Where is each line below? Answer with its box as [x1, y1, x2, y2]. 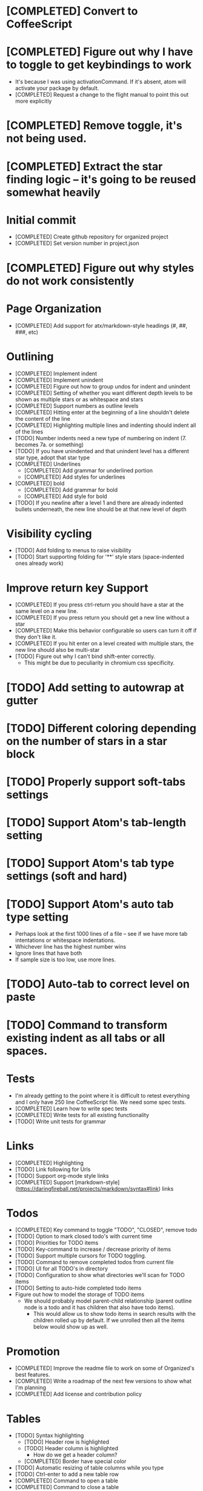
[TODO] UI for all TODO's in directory [15, 1265, 108, 1272]
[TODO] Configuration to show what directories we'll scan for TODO [15, 1271, 185, 1279]
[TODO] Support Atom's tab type [6, 856, 175, 870]
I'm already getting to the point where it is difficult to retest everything [15, 1091, 190, 1099]
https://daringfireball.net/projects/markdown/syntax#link [17, 1185, 159, 1192]
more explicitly [15, 97, 52, 105]
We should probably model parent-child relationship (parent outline [24, 1297, 192, 1305]
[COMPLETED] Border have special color [24, 1458, 127, 1465]
